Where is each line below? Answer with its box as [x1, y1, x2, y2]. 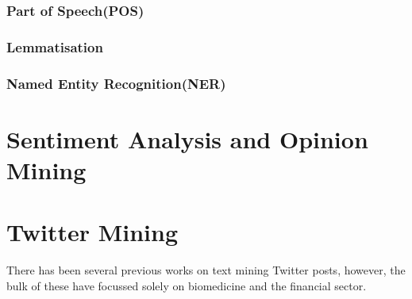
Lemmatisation [6, 36, 103, 56]
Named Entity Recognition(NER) [6, 73, 226, 93]
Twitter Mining [6, 216, 179, 248]
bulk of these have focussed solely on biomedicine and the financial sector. [6, 277, 367, 293]
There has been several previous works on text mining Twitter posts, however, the [6, 262, 406, 278]
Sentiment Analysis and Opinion [6, 122, 368, 155]
